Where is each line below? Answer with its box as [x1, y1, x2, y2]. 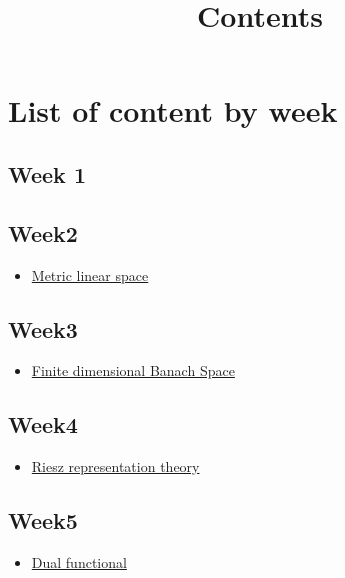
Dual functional [31, 551, 127, 572]
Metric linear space [31, 264, 149, 285]
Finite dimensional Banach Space [31, 360, 235, 381]
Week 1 [8, 158, 86, 189]
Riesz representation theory [31, 456, 200, 477]
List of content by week [8, 90, 338, 131]
